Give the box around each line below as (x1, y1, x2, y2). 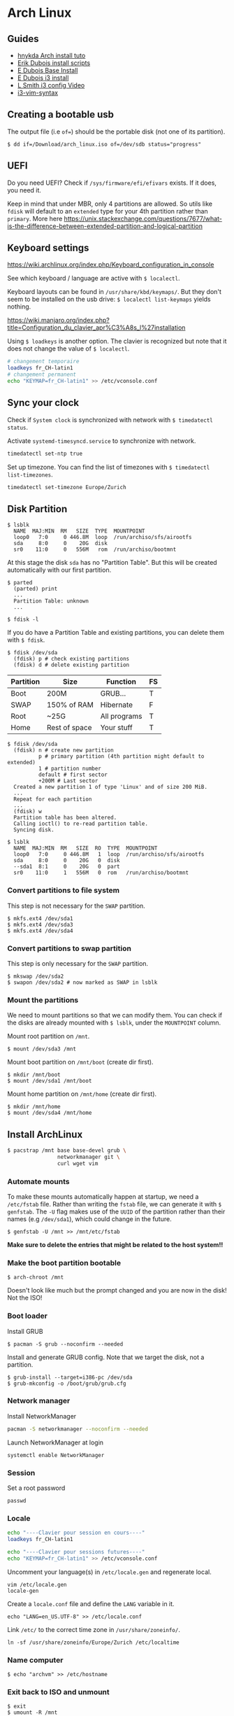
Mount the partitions (7, 995, 79, 1005)
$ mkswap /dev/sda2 (7, 973, 64, 980)
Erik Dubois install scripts (17, 59, 91, 67)
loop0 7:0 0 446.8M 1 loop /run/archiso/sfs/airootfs (13, 851, 205, 858)
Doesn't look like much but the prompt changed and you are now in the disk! (7, 1286, 227, 1295)
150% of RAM (46, 700, 94, 710)
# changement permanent (7, 371, 77, 379)
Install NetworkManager (7, 1412, 77, 1420)
